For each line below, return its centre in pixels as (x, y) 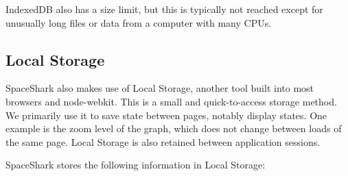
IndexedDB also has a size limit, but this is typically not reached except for (164, 9)
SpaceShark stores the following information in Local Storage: (136, 165)
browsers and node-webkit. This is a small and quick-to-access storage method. (171, 101)
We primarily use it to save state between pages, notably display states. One (166, 115)
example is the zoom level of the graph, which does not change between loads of (174, 128)
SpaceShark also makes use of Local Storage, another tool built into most (160, 88)
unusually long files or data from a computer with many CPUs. (139, 22)
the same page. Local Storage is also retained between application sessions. (163, 141)
